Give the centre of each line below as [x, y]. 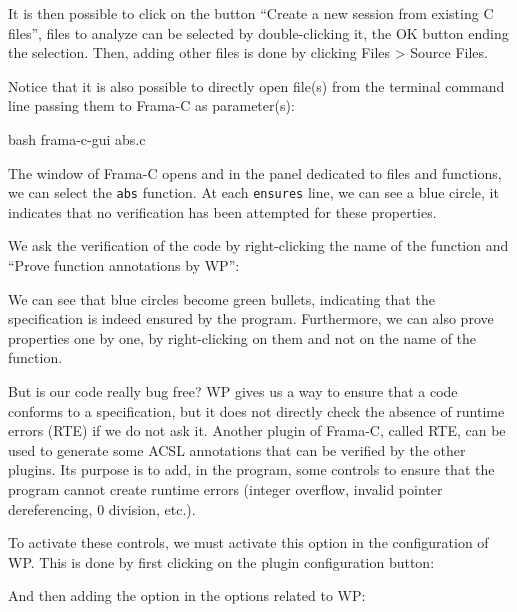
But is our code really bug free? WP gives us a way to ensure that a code [233, 390]
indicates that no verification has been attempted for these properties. [222, 211]
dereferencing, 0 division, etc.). [102, 508]
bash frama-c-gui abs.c [77, 138]
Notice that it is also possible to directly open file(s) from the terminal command [256, 85]
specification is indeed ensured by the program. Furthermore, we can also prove [251, 318]
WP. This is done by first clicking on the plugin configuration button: [221, 561]
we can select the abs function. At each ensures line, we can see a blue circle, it [253, 192]
